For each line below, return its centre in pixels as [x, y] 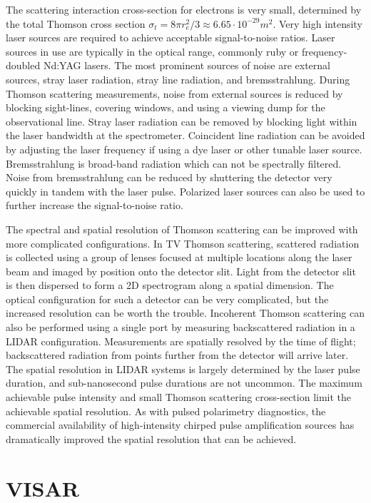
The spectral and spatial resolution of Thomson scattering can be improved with [182, 229]
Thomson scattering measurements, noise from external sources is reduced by [174, 93]
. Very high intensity [317, 23]
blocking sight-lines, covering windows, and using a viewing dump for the [166, 107]
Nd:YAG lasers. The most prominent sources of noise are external [187, 65]
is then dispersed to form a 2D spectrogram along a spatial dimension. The [170, 285]
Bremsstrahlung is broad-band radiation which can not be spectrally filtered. [174, 163]
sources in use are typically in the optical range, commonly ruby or [152, 51]
